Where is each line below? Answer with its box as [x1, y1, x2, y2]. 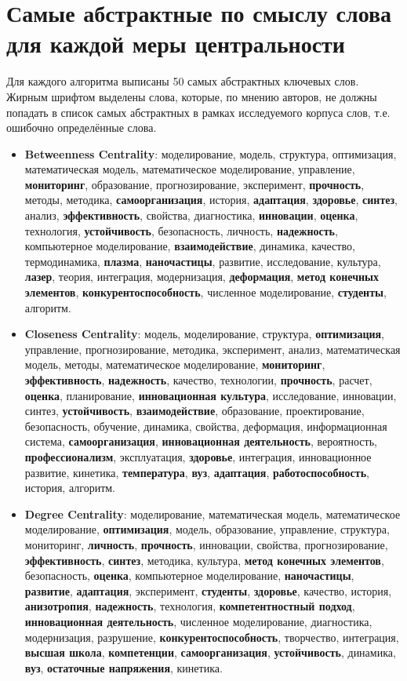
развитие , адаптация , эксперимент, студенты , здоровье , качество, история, [24, 582, 392, 599]
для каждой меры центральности [6, 27, 346, 60]
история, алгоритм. [24, 479, 116, 496]
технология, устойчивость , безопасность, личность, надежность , [24, 222, 338, 239]
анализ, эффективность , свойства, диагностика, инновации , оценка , [24, 207, 358, 224]
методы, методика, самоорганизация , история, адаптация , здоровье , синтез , [24, 191, 398, 208]
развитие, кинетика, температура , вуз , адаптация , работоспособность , [24, 464, 370, 480]
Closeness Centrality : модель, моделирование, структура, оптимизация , [24, 326, 384, 342]
